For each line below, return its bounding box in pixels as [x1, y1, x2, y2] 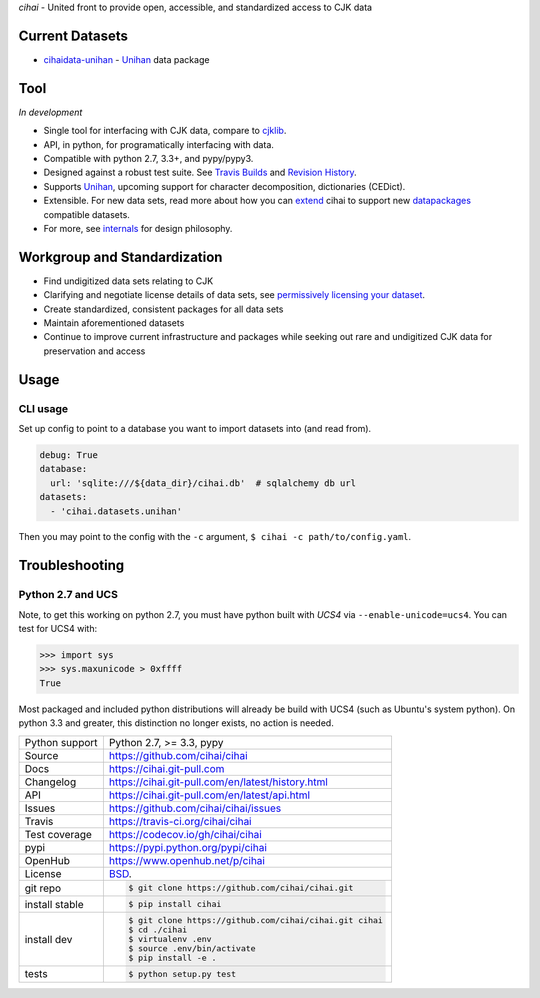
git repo [24, 881, 62, 895]
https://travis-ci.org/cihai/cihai [108, 814, 252, 828]
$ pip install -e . [128, 953, 217, 964]
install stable [24, 897, 84, 911]
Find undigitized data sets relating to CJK [43, 275, 214, 287]
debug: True [39, 449, 99, 460]
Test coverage [24, 827, 92, 841]
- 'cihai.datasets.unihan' [50, 505, 183, 517]
